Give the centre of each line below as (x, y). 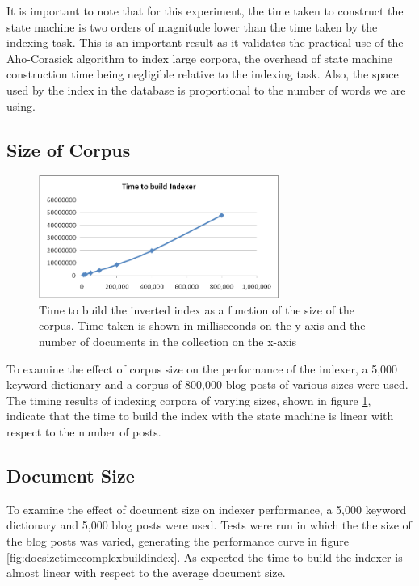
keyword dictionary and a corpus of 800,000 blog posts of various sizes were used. (207, 384)
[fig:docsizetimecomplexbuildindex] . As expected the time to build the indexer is (205, 556)
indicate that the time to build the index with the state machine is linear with (200, 416)
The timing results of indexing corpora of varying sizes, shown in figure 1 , (189, 400)
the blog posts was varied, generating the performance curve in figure (178, 541)
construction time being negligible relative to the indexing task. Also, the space (203, 74)
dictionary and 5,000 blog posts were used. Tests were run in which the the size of (209, 525)
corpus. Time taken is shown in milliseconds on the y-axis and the (202, 325)
